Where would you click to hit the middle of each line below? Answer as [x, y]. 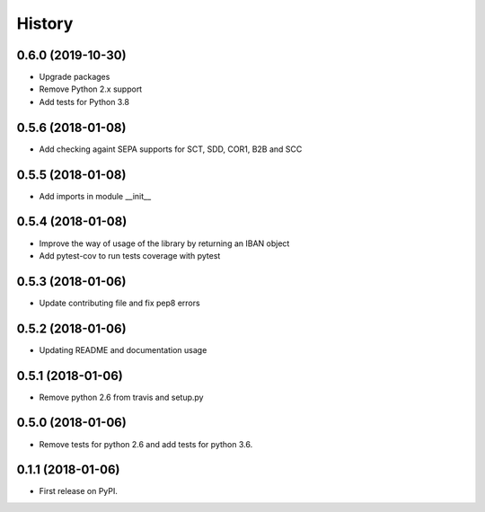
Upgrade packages [75, 77]
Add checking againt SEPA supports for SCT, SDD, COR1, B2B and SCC [171, 149]
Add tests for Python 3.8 [84, 102]
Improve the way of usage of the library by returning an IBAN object [164, 243]
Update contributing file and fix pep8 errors [120, 303]
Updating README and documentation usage [123, 349]
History [45, 23]
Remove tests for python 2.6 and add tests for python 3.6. [146, 444]
